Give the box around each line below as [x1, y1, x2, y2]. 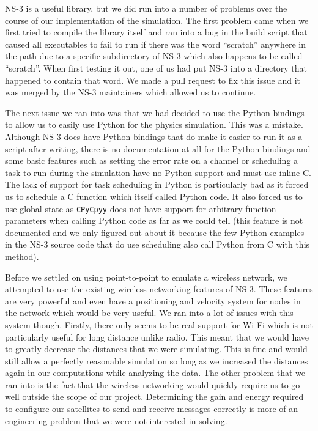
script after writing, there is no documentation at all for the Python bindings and [5, 142, 311, 155]
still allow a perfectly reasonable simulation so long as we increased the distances [5, 354, 308, 367]
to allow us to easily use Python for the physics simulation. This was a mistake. [5, 118, 303, 131]
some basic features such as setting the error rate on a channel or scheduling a [5, 154, 298, 167]
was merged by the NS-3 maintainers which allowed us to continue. [5, 86, 256, 98]
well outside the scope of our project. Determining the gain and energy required [5, 390, 304, 403]
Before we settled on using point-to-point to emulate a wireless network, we [5, 270, 287, 283]
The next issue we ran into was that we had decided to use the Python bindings [5, 106, 305, 119]
